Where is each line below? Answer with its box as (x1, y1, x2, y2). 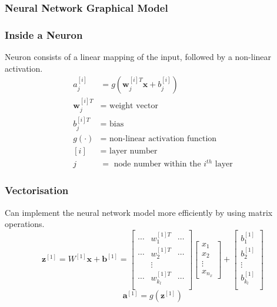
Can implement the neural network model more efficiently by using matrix (5, 206, 273, 218)
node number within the (114, 160, 201, 169)
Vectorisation (5, 183, 69, 198)
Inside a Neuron (5, 27, 83, 42)
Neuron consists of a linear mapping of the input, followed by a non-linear (5, 51, 272, 63)
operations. (5, 218, 45, 230)
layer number (109, 146, 158, 155)
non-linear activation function (109, 134, 217, 143)
